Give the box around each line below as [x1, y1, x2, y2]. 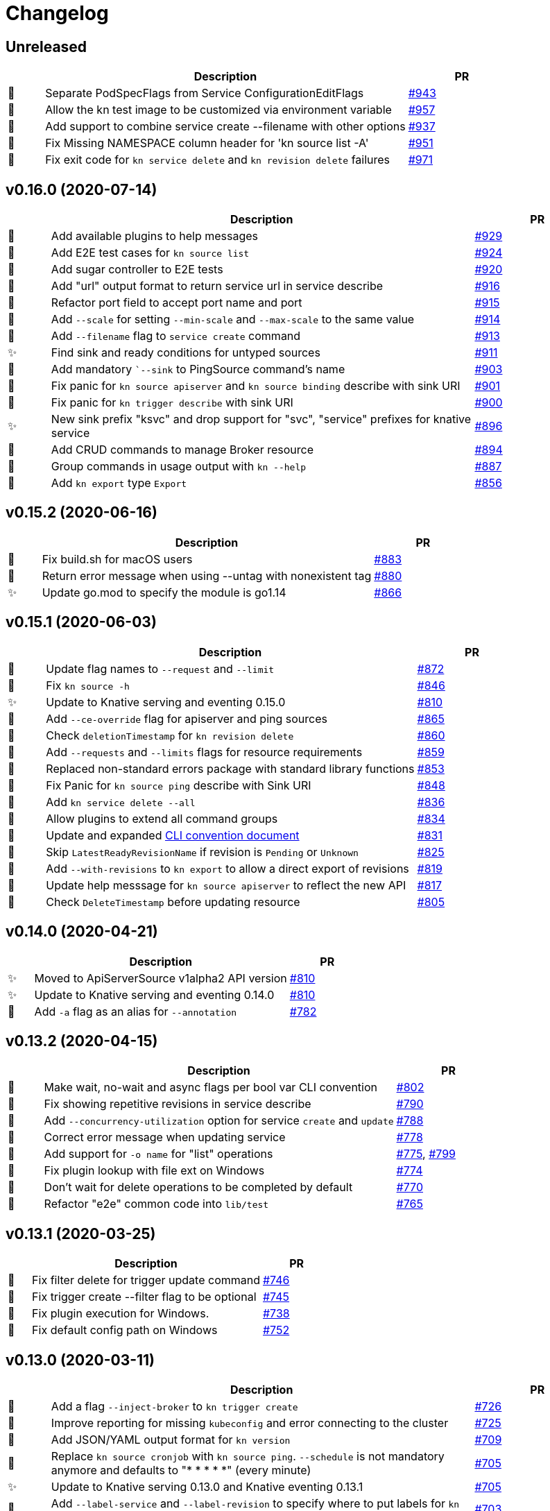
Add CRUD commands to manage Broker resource [51, 443, 314, 457]
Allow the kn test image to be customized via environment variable [45, 103, 392, 117]
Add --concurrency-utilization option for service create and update [44, 1113, 394, 1128]
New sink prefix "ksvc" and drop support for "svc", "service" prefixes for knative [51, 412, 472, 427]
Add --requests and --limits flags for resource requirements [46, 744, 363, 759]
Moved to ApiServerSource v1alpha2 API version [34, 971, 287, 985]
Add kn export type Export [51, 476, 187, 490]
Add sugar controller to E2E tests [51, 262, 223, 277]
